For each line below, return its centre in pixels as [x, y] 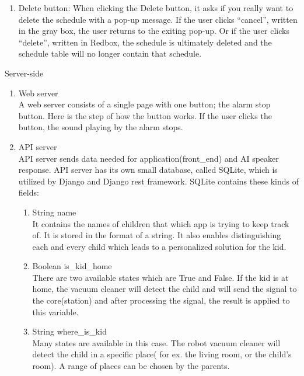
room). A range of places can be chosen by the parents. [131, 366]
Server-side [24, 73]
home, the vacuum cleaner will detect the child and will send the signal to [165, 289]
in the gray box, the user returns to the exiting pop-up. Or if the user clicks [154, 31]
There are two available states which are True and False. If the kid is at [160, 277]
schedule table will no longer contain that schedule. [110, 53]
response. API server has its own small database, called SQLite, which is [148, 170]
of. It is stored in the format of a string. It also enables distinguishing [157, 235]
